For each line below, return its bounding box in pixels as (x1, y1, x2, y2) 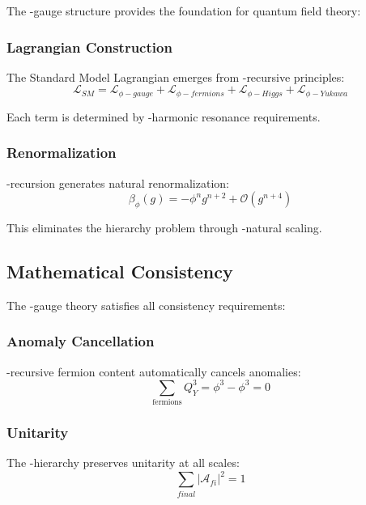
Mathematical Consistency (6, 259, 233, 284)
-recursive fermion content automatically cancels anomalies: (6, 363, 301, 380)
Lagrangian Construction (6, 36, 172, 57)
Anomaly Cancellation (6, 331, 155, 351)
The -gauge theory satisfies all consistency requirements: (6, 296, 286, 313)
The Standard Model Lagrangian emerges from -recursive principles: (6, 68, 345, 85)
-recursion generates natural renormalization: (6, 174, 229, 191)
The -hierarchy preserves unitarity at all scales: (6, 454, 240, 471)
